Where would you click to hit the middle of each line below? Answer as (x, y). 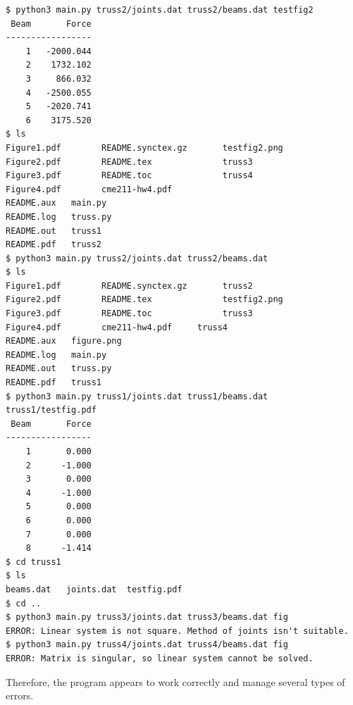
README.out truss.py (59, 369)
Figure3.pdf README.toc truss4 (129, 176)
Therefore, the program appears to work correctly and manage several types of (175, 681)
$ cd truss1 (33, 562)
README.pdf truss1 (54, 383)
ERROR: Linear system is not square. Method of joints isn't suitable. (177, 631)
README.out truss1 (54, 231)
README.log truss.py (59, 217)
